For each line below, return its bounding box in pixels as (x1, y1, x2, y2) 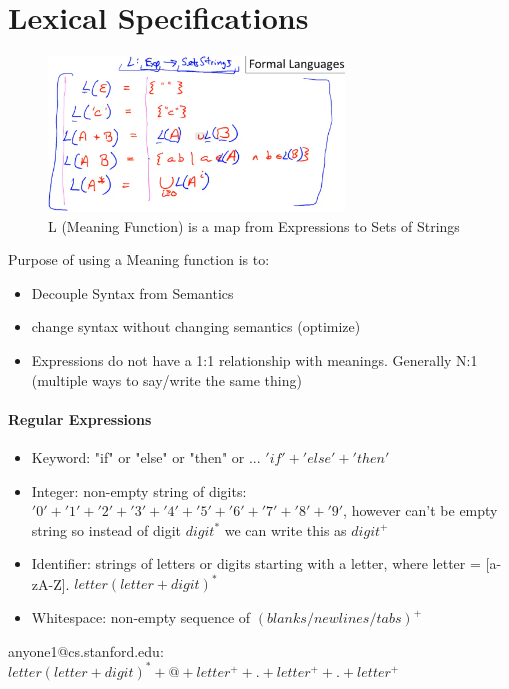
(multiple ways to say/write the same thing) (31, 369, 302, 390)
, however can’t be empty (343, 500, 498, 521)
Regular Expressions (8, 408, 152, 429)
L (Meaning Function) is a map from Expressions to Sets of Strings (48, 215, 460, 236)
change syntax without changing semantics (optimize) (31, 316, 361, 337)
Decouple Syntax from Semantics (31, 282, 234, 303)
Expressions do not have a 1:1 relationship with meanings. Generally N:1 (31, 350, 478, 371)
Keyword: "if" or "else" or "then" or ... (31, 447, 261, 467)
